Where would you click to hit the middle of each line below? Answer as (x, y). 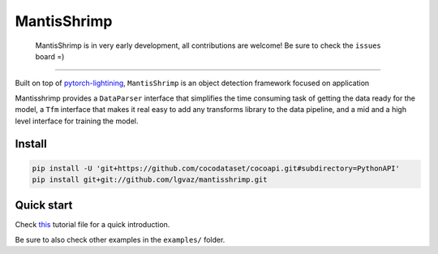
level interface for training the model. (77, 121)
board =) (50, 56)
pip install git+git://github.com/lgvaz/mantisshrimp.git (150, 179)
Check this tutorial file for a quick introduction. (92, 225)
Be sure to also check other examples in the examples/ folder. (120, 239)
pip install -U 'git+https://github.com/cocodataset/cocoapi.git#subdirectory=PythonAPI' (216, 168)
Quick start (44, 206)
